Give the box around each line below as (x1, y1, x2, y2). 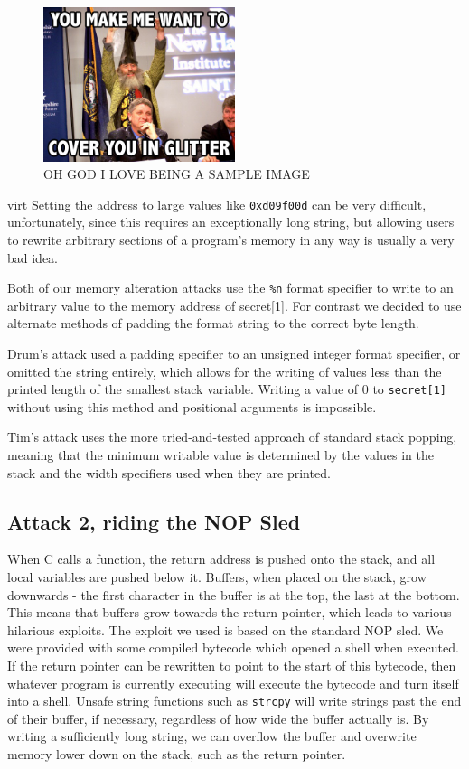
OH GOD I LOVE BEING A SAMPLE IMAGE (43, 164, 310, 183)
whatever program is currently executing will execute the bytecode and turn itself (7, 673, 459, 692)
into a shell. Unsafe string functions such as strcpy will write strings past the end (7, 691, 462, 710)
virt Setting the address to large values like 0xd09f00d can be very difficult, (7, 194, 427, 213)
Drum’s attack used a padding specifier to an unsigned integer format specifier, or (7, 344, 461, 363)
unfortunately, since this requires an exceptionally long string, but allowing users (7, 212, 455, 231)
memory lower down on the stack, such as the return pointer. (7, 745, 346, 764)
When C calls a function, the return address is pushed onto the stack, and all (7, 549, 436, 568)
